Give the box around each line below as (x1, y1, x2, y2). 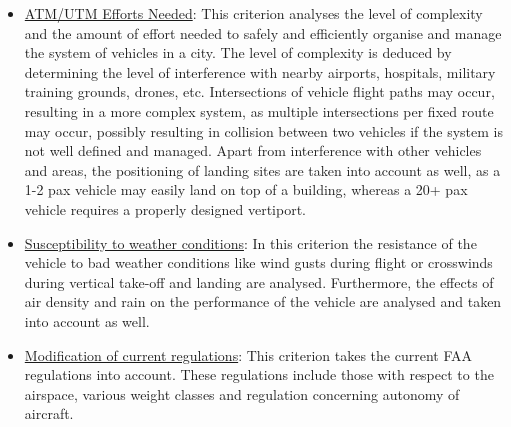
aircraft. (24, 403, 74, 424)
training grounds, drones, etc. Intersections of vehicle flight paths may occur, (24, 81, 495, 102)
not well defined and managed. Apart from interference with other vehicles (24, 140, 482, 161)
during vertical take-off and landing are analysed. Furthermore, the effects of (24, 271, 494, 292)
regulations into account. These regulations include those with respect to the (24, 364, 494, 385)
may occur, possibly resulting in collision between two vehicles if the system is (24, 120, 503, 141)
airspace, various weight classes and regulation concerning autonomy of (24, 383, 460, 404)
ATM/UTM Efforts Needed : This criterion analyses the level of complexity (24, 3, 483, 23)
